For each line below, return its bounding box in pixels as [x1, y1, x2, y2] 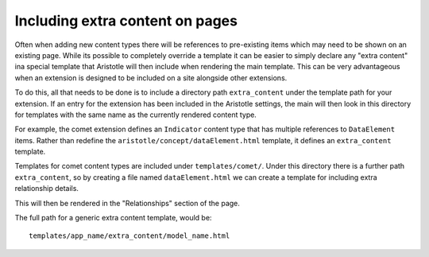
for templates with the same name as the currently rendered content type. [14, 110, 257, 119]
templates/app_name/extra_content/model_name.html [29, 232, 230, 240]
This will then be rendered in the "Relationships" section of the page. [14, 198, 240, 208]
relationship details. [14, 184, 79, 193]
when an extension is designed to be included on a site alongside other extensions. [14, 72, 288, 83]
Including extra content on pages [14, 12, 238, 29]
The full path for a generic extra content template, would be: [14, 213, 212, 223]
